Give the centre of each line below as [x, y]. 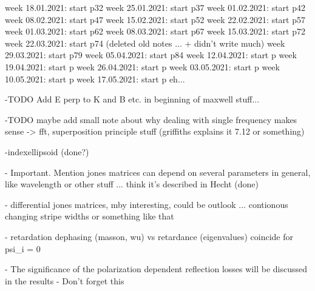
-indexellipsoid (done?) [47, 151]
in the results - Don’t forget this [65, 280]
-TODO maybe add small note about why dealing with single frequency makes [151, 119]
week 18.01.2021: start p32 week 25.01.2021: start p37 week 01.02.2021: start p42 [155, 7]
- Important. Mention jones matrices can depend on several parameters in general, [158, 172]
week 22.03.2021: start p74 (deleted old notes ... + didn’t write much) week [145, 43]
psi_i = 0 [23, 248]
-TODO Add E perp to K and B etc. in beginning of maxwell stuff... [132, 99]
